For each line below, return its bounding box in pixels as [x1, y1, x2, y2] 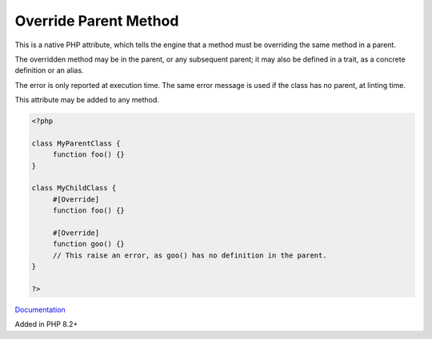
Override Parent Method [14, 12, 179, 30]
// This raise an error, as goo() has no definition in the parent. [52, 250, 327, 260]
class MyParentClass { [31, 138, 121, 148]
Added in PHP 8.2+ [14, 320, 78, 329]
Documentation [14, 305, 66, 314]
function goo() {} [52, 240, 126, 249]
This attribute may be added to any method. [14, 95, 160, 105]
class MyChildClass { [31, 184, 117, 193]
